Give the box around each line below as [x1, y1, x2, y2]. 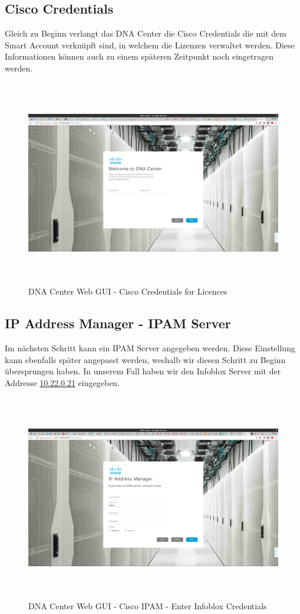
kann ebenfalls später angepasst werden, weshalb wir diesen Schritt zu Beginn [5, 353, 286, 365]
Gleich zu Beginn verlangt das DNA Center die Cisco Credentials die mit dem [5, 27, 286, 40]
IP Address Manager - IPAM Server [5, 314, 231, 332]
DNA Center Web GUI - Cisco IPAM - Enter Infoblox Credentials [28, 600, 267, 612]
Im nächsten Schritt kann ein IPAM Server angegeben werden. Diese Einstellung [5, 342, 295, 354]
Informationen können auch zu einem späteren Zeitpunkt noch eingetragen [5, 50, 273, 63]
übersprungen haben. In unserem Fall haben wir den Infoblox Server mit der [5, 365, 281, 377]
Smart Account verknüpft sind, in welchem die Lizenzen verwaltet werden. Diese [5, 38, 295, 51]
